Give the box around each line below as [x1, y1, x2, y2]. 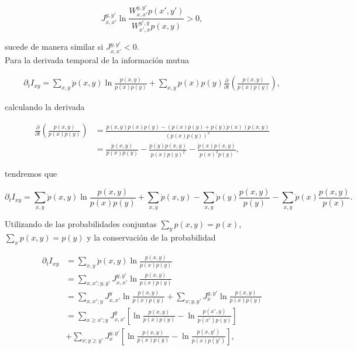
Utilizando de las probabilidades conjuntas [5, 217, 157, 229]
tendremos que [5, 167, 57, 180]
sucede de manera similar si [5, 40, 104, 53]
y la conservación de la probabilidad [87, 231, 216, 243]
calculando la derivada [5, 101, 85, 113]
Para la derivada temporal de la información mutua [5, 53, 189, 66]
